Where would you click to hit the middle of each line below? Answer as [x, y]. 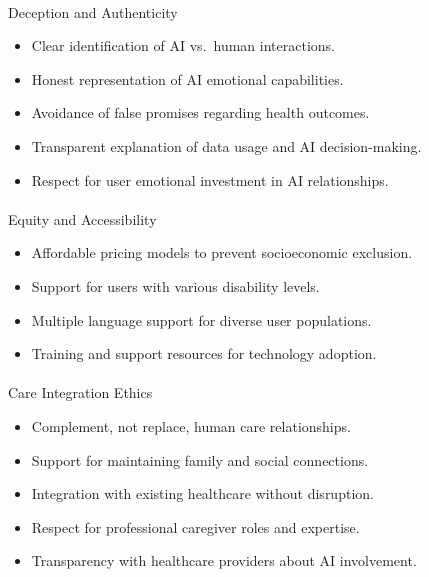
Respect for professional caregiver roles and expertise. [195, 526]
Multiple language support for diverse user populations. [201, 319]
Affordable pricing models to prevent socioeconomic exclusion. [222, 252]
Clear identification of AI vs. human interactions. [183, 45]
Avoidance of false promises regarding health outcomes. [200, 112]
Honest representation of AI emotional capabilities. [187, 78]
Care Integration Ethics [80, 392]
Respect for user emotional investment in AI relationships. [210, 179]
